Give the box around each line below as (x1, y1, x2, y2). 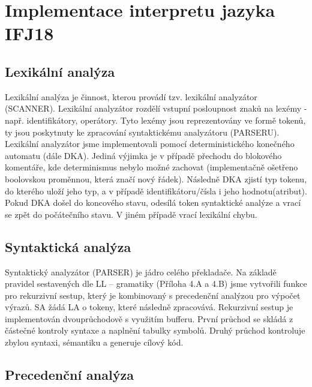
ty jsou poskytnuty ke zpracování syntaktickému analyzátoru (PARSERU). (5, 125, 280, 138)
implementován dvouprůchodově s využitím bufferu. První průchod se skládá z (5, 312, 293, 325)
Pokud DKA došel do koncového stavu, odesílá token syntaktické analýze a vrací (5, 196, 301, 209)
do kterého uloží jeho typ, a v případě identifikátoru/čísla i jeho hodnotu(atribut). (5, 184, 307, 197)
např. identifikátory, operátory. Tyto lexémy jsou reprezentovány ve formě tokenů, (5, 113, 306, 126)
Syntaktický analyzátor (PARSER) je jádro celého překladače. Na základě (5, 265, 277, 278)
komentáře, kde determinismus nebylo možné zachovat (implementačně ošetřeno (5, 161, 298, 173)
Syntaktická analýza (5, 237, 131, 256)
